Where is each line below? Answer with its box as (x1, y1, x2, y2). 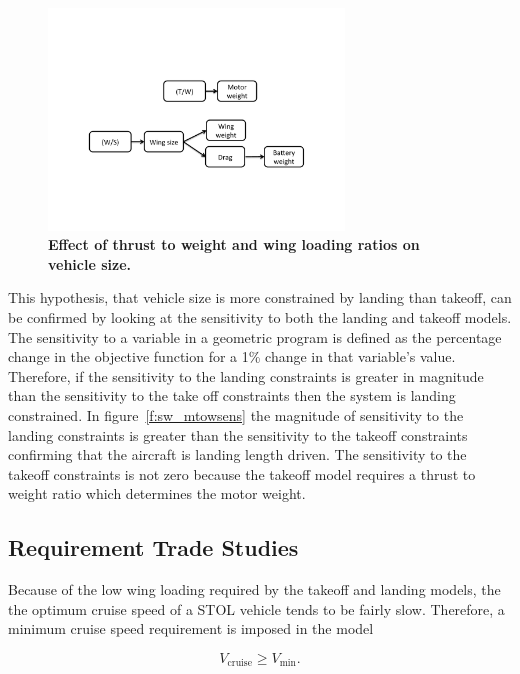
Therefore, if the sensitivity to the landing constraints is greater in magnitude (8, 365, 484, 386)
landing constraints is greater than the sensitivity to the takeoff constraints (8, 424, 468, 445)
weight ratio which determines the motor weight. (8, 483, 306, 504)
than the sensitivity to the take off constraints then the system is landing (8, 385, 456, 406)
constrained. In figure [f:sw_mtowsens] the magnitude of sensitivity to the (8, 404, 464, 425)
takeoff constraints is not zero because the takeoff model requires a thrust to (8, 463, 476, 484)
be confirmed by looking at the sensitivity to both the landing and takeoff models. (8, 306, 512, 327)
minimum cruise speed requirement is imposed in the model (8, 618, 374, 639)
